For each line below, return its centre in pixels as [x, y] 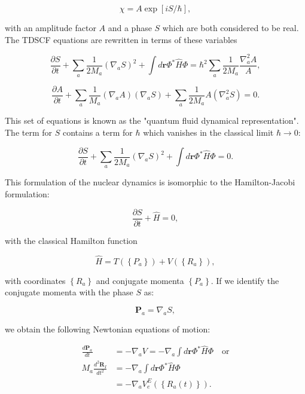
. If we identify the [245, 280]
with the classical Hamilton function [71, 240]
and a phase [130, 28]
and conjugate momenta [140, 280]
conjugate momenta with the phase [69, 292]
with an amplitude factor [51, 28]
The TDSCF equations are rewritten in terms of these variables [121, 39]
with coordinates [35, 280]
